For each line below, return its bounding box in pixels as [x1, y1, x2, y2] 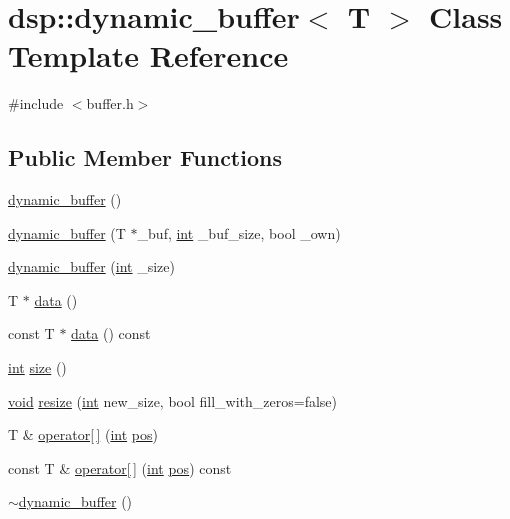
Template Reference [8, 35, 289, 76]
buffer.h [86, 93, 134, 114]
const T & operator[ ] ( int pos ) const [8, 457, 232, 478]
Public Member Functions [8, 142, 282, 173]
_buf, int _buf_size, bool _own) [137, 222, 341, 243]
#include [8, 93, 64, 114]
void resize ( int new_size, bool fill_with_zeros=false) [8, 390, 338, 411]
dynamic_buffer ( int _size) [8, 256, 175, 277]
